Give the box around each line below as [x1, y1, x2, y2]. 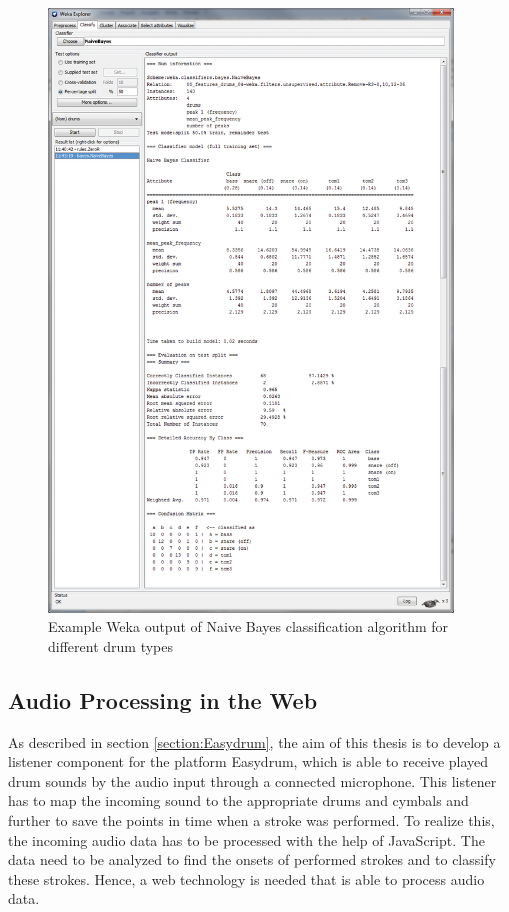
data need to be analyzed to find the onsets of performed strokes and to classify [8, 849, 496, 870]
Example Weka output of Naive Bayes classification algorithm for [48, 616, 449, 637]
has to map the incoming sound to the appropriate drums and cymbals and [8, 790, 469, 811]
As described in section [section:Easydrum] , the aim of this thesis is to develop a [8, 731, 501, 752]
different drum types [48, 635, 173, 656]
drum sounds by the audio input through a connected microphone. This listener [8, 770, 497, 791]
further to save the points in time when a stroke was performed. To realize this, [8, 810, 495, 831]
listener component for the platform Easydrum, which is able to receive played [8, 751, 489, 772]
